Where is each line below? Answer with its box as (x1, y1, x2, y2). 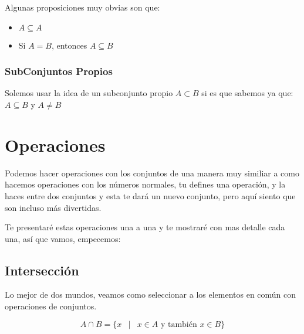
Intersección (5, 261, 79, 279)
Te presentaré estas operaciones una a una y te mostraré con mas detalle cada (5, 221, 285, 233)
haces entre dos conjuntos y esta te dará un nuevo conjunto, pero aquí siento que (5, 189, 296, 202)
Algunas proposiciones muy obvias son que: (5, 1, 160, 13)
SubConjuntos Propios (5, 64, 113, 79)
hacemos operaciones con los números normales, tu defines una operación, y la (5, 178, 286, 190)
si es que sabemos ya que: (201, 87, 293, 99)
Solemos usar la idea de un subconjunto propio (5, 87, 173, 99)
